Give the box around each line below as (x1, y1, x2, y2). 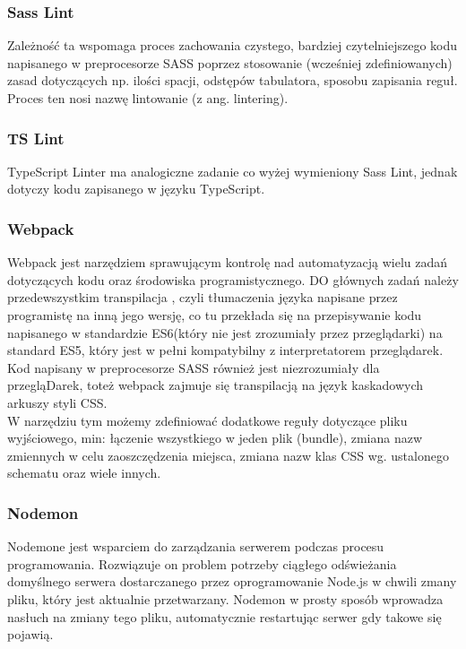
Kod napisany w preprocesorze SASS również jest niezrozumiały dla (7, 358, 380, 376)
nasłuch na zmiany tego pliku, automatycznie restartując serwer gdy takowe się (7, 607, 442, 626)
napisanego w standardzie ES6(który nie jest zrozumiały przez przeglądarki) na (7, 323, 443, 342)
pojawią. (7, 625, 54, 644)
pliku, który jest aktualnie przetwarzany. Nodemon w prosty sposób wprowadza (7, 589, 444, 608)
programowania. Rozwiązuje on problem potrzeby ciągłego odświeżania (7, 554, 397, 573)
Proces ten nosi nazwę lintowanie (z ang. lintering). (7, 89, 289, 107)
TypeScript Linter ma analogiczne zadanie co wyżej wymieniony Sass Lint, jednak (7, 161, 458, 180)
